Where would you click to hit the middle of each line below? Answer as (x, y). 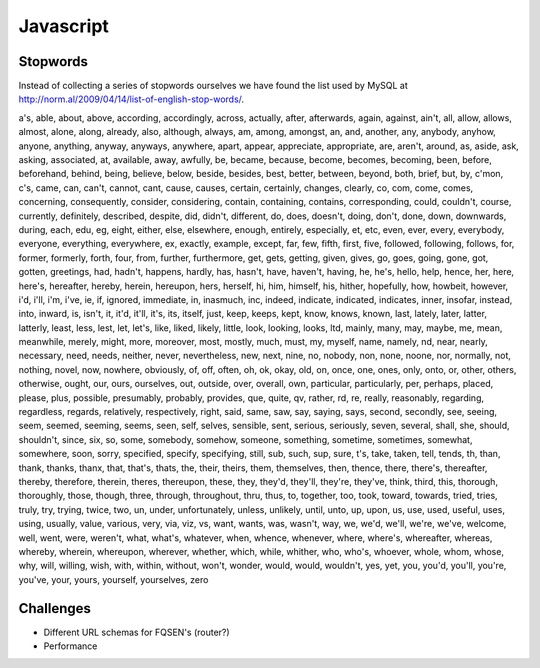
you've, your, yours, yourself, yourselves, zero (113, 579)
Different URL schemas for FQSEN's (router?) (136, 632)
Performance (70, 646)
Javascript (64, 26)
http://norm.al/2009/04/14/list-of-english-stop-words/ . (131, 99)
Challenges (55, 608)
